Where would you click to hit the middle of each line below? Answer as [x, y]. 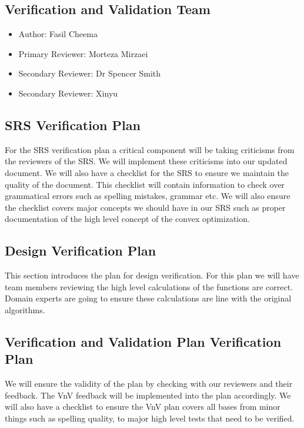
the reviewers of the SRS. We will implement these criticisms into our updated [146, 161]
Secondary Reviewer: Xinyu [68, 93]
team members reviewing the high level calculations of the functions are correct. [149, 286]
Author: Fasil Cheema [58, 34]
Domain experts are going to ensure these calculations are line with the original [148, 298]
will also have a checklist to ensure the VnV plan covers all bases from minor [143, 407]
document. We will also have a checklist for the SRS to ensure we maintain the [147, 172]
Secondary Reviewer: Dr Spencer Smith [90, 73]
